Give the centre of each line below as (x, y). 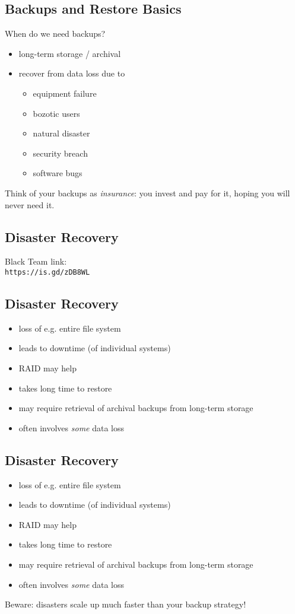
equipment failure (65, 93)
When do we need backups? (55, 34)
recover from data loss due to (72, 73)
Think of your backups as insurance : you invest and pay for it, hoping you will (147, 193)
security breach (60, 153)
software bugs (58, 173)
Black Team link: (36, 261)
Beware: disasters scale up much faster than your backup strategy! (126, 604)
